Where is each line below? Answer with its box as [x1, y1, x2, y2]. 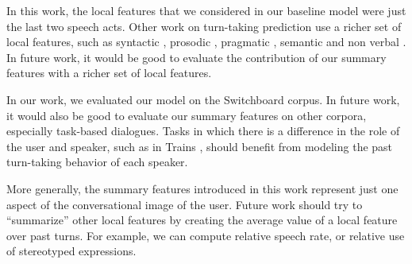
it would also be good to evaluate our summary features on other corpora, [6, 107, 367, 123]
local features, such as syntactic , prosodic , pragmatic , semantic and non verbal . [6, 33, 406, 50]
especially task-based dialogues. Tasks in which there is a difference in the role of [6, 122, 400, 139]
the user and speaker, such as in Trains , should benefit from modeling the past [6, 138, 393, 154]
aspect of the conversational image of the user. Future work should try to [6, 196, 363, 212]
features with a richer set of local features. [6, 64, 212, 81]
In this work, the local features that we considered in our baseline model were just [6, 2, 406, 18]
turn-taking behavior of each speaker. [6, 153, 188, 170]
